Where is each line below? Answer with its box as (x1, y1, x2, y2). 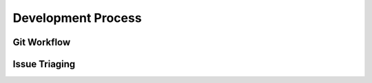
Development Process (12, 10, 142, 25)
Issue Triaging (12, 58, 76, 70)
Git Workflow (12, 36, 71, 48)
